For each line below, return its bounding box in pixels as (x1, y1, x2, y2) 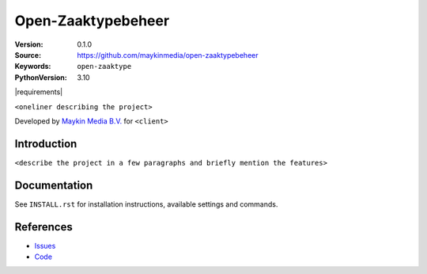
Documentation (14, 178, 93, 192)
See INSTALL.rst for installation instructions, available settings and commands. (14, 199, 278, 209)
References (14, 220, 73, 234)
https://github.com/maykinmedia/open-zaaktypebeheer (77, 50, 259, 59)
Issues (34, 241, 56, 250)
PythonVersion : (14, 72, 67, 82)
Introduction (14, 137, 77, 150)
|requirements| (14, 87, 63, 97)
